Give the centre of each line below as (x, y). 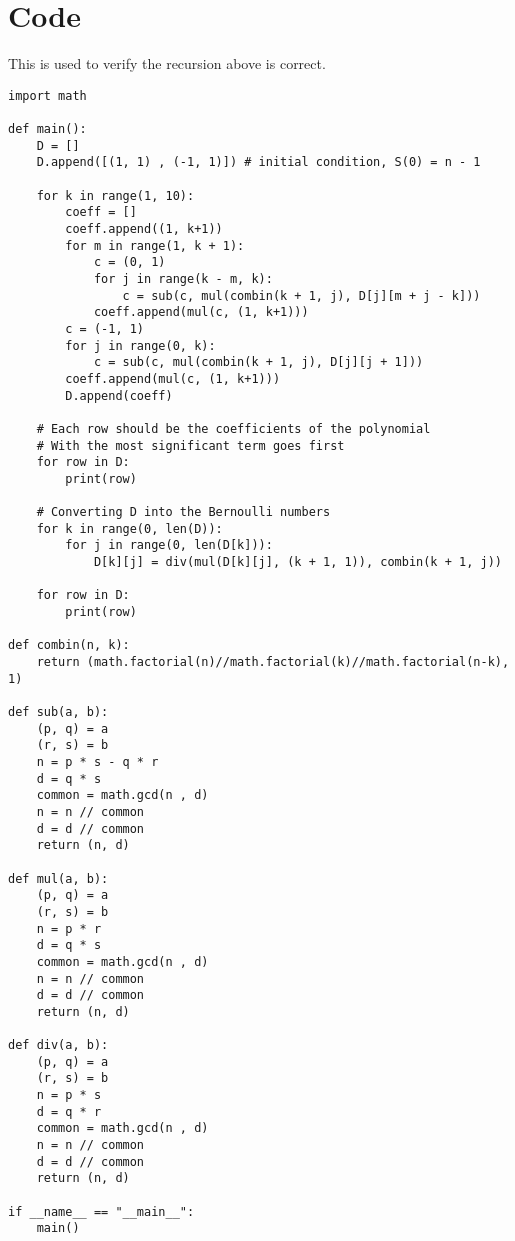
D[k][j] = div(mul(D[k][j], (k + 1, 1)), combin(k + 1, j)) (297, 562)
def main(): (47, 129)
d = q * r (69, 1111)
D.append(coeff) (119, 395)
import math (47, 95)
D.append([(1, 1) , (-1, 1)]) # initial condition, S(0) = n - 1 (258, 162)
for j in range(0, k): (140, 345)
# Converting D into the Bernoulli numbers (183, 512)
